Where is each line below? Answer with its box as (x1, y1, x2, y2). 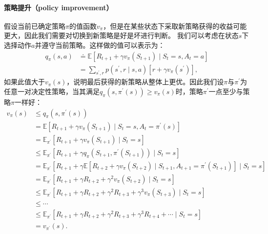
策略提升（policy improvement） (4, 2, 113, 12)
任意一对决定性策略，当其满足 (4, 86, 100, 97)
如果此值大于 (4, 77, 45, 87)
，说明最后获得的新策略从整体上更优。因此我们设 (66, 77, 224, 87)
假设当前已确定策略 (4, 20, 65, 31)
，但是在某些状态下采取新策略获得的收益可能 (103, 20, 247, 31)
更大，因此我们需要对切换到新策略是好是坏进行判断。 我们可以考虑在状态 (4, 30, 239, 40)
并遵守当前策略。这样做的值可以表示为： (35, 39, 165, 50)
